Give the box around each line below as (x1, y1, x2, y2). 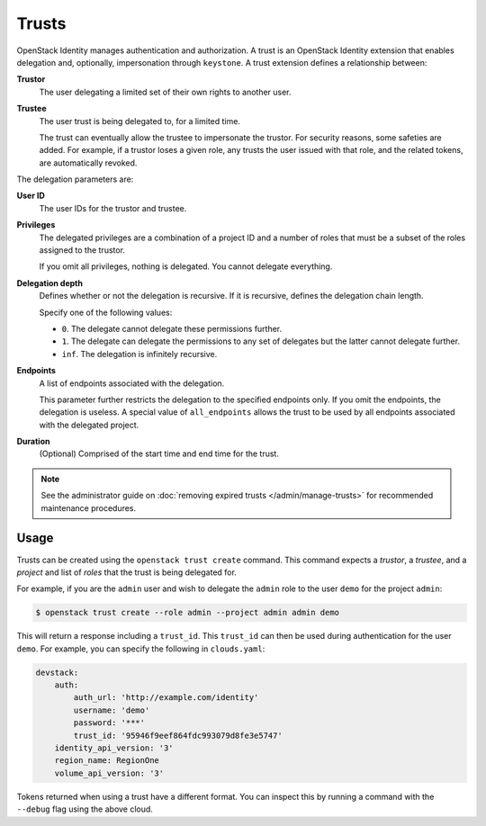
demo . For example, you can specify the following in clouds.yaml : (16, 643, 265, 654)
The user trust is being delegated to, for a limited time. (39, 115, 240, 126)
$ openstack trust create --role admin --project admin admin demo (35, 607, 340, 618)
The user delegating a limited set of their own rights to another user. (39, 86, 292, 97)
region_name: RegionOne (54, 756, 159, 766)
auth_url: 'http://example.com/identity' (73, 693, 259, 703)
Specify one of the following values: (39, 307, 173, 318)
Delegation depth (16, 277, 83, 288)
